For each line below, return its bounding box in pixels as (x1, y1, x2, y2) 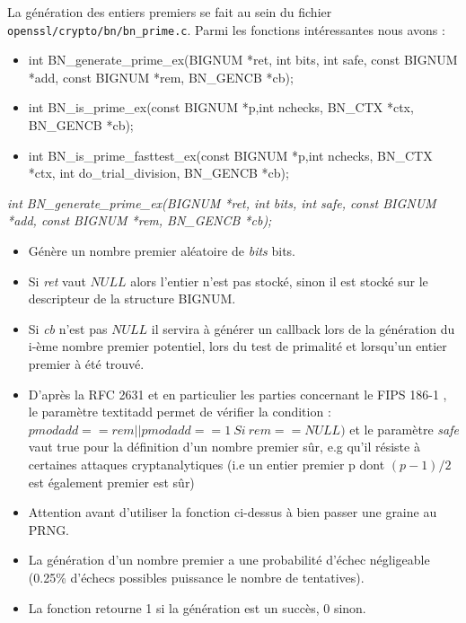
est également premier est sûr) (28, 472, 195, 491)
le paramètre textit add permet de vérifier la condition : (28, 402, 331, 421)
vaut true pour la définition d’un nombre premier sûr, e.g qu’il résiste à (28, 437, 420, 456)
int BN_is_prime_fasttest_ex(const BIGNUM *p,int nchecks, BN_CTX (28, 145, 433, 164)
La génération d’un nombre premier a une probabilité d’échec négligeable (28, 550, 430, 569)
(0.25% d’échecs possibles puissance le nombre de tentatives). (28, 567, 365, 586)
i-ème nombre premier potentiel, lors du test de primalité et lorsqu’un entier (28, 337, 447, 355)
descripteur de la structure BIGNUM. (28, 289, 236, 308)
